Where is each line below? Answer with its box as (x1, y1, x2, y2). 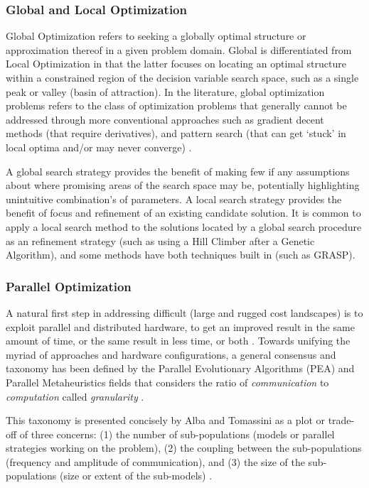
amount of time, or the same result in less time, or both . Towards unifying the (6, 333, 351, 348)
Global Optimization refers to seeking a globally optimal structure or (6, 28, 306, 43)
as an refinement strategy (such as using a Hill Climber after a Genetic (6, 233, 315, 248)
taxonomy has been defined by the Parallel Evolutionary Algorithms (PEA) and (6, 361, 355, 376)
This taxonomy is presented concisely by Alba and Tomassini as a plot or (6, 413, 325, 428)
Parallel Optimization (6, 277, 132, 295)
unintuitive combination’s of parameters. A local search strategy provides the (6, 191, 342, 206)
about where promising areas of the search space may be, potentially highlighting (6, 178, 360, 193)
